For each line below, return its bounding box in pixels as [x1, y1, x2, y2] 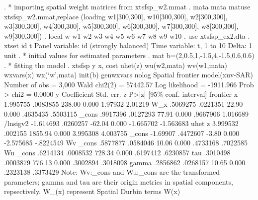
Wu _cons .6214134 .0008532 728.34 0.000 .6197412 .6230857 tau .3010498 [4, 147, 231, 157]
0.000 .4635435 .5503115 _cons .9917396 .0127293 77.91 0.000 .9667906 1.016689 [4, 108, 249, 119]
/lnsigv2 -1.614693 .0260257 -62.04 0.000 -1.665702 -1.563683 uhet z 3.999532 [4, 118, 239, 129]
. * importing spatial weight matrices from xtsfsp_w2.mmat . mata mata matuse [4, 1, 251, 11]
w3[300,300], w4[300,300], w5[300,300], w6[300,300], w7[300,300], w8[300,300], [4, 21, 239, 31]
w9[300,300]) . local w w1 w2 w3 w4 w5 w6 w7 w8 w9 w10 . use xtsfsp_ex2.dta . [4, 30, 250, 41]
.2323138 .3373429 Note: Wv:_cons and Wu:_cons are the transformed [4, 167, 220, 177]
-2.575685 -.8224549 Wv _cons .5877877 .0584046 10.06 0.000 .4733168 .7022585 [4, 137, 248, 148]
